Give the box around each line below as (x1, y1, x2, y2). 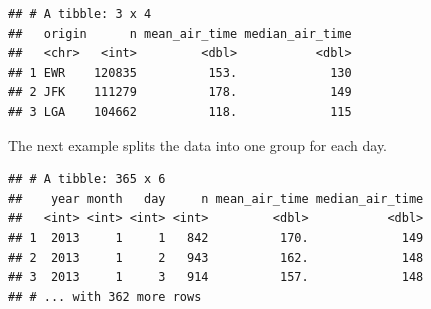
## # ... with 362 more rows (8, 289, 202, 304)
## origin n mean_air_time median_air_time (8, 26, 352, 41)
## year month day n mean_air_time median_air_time (8, 191, 424, 206)
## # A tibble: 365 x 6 (8, 172, 166, 187)
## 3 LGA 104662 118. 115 (8, 104, 352, 119)
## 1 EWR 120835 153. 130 (8, 65, 352, 80)
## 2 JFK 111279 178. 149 (8, 85, 352, 100)
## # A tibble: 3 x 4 (8, 7, 152, 21)
